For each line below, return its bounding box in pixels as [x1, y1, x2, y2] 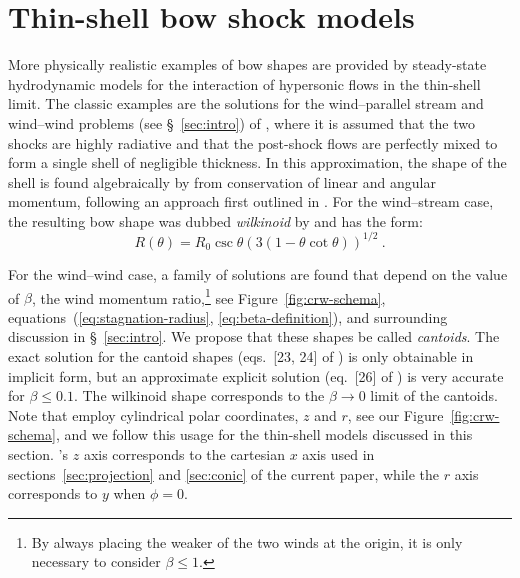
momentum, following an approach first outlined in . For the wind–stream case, [8, 191, 494, 212]
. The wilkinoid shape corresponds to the [73, 385, 325, 406]
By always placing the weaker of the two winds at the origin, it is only [31, 531, 463, 552]
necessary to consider [31, 551, 161, 572]
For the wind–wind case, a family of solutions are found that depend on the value [8, 263, 508, 284]
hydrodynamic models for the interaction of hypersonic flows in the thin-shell [8, 73, 481, 94]
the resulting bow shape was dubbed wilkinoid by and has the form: [8, 210, 423, 231]
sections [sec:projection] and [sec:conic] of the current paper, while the [8, 463, 440, 484]
